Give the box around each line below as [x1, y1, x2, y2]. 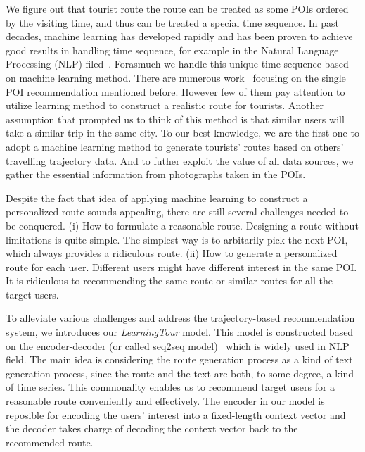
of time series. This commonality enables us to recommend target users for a [6, 379, 335, 394]
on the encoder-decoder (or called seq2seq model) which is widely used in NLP [6, 338, 350, 353]
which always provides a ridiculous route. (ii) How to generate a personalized [6, 246, 338, 260]
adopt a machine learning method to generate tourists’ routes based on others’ [6, 139, 344, 153]
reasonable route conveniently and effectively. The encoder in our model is [6, 394, 325, 408]
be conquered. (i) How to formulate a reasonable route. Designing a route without [6, 218, 359, 232]
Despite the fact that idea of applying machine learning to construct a [6, 190, 308, 205]
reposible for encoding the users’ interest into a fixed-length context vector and [6, 407, 346, 422]
